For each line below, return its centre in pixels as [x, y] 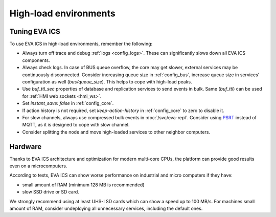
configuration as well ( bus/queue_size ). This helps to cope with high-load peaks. [107, 82]
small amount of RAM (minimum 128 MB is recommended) [84, 185]
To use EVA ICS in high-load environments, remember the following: [81, 44]
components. [36, 60]
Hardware [26, 147]
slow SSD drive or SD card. [51, 192]
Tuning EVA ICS [35, 31]
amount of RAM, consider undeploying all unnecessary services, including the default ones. [106, 208]
